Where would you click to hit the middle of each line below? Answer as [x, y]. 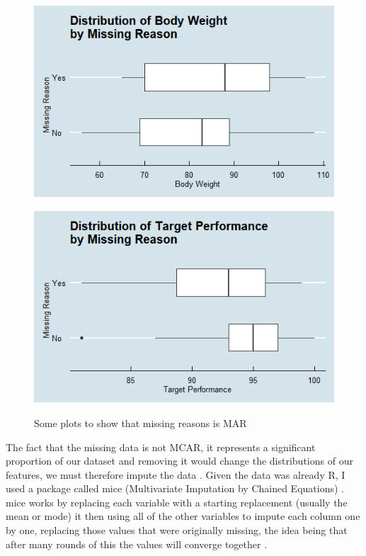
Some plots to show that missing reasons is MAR [141, 422]
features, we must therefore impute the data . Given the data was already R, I [176, 474]
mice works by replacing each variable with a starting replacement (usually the [177, 502]
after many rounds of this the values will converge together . [137, 544]
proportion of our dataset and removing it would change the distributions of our [179, 461]
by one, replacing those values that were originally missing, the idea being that [177, 530]
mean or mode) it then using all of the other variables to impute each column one [183, 516]
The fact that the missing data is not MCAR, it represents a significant [161, 447]
